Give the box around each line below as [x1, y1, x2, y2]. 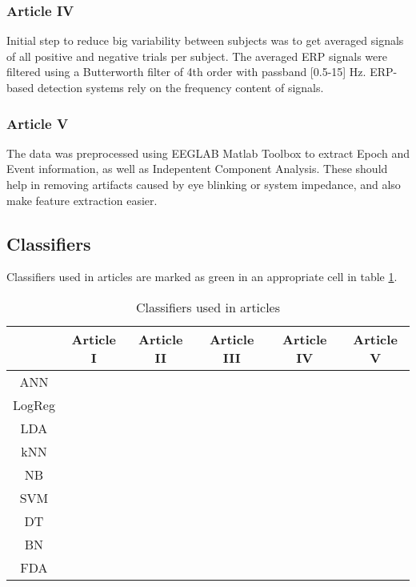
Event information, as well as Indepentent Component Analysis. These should [6, 160, 388, 177]
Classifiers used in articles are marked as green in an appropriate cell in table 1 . [6, 268, 398, 285]
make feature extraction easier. [6, 191, 158, 208]
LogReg [13, 395, 55, 414]
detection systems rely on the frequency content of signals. [37, 79, 324, 95]
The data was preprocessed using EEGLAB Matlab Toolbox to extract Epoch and [6, 144, 410, 161]
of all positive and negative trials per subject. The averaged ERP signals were [6, 47, 387, 64]
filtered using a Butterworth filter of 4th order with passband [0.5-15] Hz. [6, 63, 366, 80]
